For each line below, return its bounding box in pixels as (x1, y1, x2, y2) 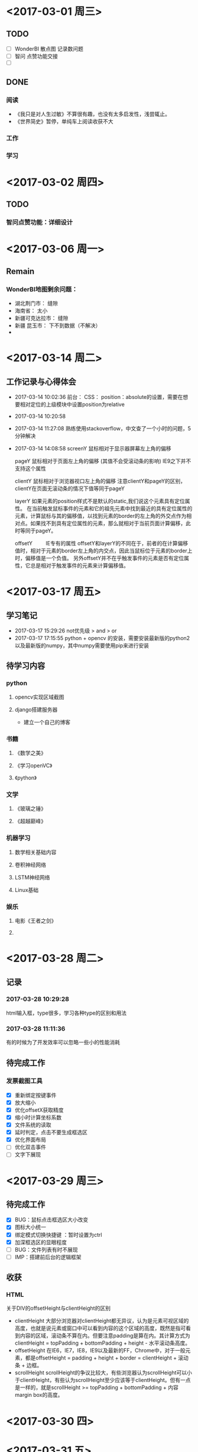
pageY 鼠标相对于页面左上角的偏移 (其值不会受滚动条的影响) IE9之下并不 (14, 458, 191, 465)
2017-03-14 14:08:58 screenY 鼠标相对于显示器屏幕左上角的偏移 (14, 445, 171, 452)
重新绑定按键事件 (14, 1091, 57, 1099)
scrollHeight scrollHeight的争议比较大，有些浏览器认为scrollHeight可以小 (14, 1369, 192, 1376)
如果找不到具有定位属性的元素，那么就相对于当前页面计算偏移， (30, 520, 186, 527)
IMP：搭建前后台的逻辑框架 (14, 1253, 82, 1261)
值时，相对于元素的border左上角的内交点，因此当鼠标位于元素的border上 (14, 547, 193, 554)
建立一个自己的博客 (23, 718, 71, 725)
